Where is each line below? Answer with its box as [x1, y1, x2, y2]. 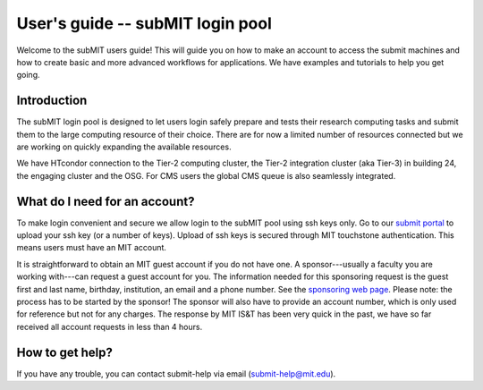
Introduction [16, 93, 88, 108]
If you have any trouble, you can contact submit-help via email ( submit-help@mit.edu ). [16, 368, 336, 379]
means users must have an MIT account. [16, 242, 167, 253]
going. [16, 70, 40, 81]
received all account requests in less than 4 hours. [16, 321, 203, 332]
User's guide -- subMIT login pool [16, 13, 273, 33]
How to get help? [16, 344, 114, 360]
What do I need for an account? [16, 193, 195, 209]
